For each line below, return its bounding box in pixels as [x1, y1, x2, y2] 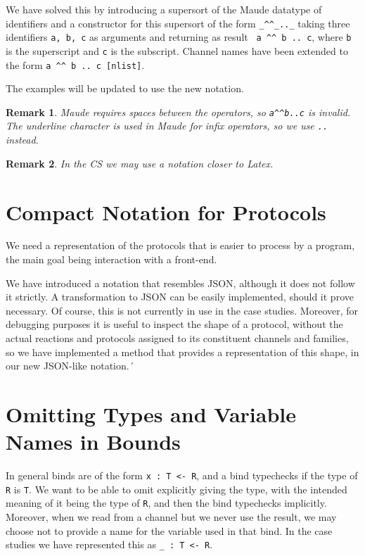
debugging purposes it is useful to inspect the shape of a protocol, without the [6, 317, 343, 331]
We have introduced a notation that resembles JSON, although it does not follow [6, 275, 355, 290]
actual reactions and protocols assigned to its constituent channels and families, [6, 331, 349, 345]
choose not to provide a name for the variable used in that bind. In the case [6, 523, 333, 538]
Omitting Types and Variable [6, 399, 297, 428]
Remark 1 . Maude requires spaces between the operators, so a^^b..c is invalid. [6, 104, 351, 119]
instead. [6, 132, 39, 147]
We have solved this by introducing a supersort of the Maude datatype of [6, 2, 322, 16]
